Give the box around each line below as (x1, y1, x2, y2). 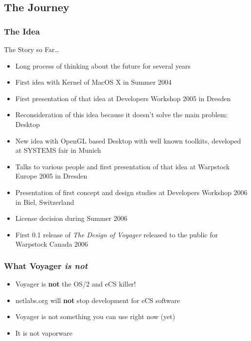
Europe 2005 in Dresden (15, 171, 88, 181)
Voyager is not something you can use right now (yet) (15, 311, 175, 322)
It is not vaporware (15, 327, 72, 338)
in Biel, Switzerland (15, 197, 74, 207)
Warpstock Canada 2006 (15, 239, 88, 249)
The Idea (4, 25, 40, 37)
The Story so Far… (4, 44, 59, 54)
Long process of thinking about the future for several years (15, 60, 191, 71)
